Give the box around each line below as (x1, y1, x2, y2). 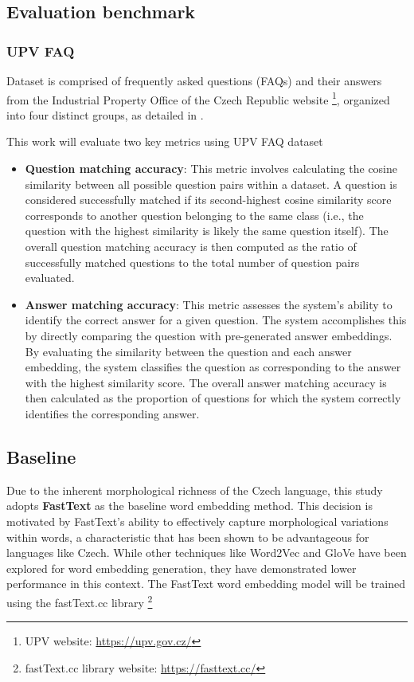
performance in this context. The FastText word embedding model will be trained (6, 575, 406, 592)
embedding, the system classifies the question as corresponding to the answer (25, 359, 401, 375)
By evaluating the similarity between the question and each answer (25, 343, 352, 359)
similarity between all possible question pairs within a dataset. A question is (25, 175, 397, 192)
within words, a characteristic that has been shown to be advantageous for (6, 528, 369, 545)
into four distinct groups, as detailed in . (6, 106, 204, 123)
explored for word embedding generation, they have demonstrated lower (6, 559, 357, 576)
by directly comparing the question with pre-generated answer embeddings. (25, 327, 393, 343)
